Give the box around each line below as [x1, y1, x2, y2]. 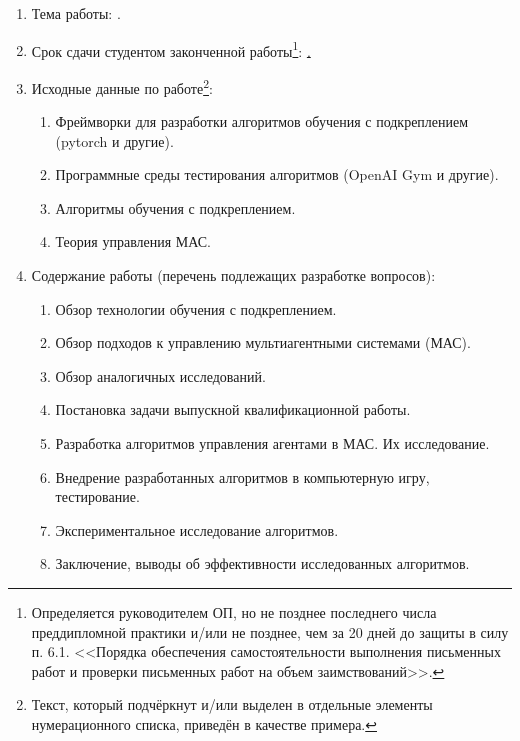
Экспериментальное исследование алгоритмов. [55, 519, 339, 540]
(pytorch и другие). [55, 130, 174, 151]
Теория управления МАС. [55, 231, 211, 252]
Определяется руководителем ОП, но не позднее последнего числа [31, 602, 437, 622]
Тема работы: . [31, 3, 121, 23]
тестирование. [55, 486, 140, 507]
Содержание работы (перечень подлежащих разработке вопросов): [31, 265, 436, 286]
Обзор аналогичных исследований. [55, 365, 266, 386]
